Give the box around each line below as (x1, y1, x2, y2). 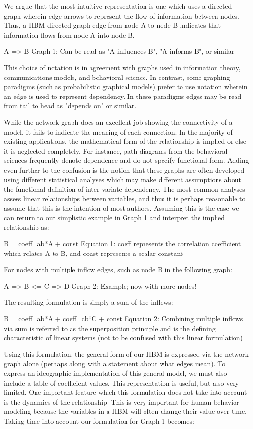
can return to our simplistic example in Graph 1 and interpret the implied (4, 212, 225, 222)
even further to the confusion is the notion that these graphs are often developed (4, 164, 245, 175)
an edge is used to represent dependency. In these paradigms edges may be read (4, 91, 242, 101)
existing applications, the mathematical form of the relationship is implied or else (4, 136, 246, 146)
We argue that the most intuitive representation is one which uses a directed (4, 1, 232, 11)
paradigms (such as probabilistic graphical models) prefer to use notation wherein (4, 81, 248, 92)
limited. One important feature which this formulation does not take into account (4, 387, 247, 397)
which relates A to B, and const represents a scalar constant (4, 248, 183, 258)
